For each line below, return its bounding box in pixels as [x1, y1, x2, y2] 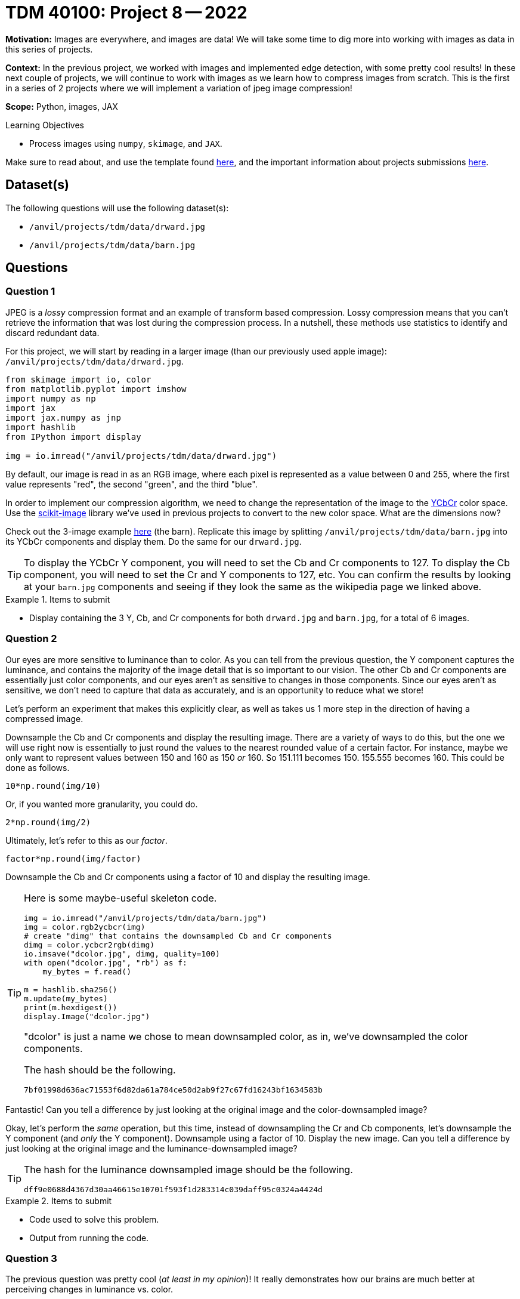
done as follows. [5, 762, 70, 773]
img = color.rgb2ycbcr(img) [24, 922, 146, 931]
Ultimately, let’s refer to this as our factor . [5, 835, 168, 846]
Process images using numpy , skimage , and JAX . [29, 138, 222, 149]
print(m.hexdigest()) [24, 1002, 117, 1012]
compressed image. [5, 713, 83, 724]
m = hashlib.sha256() [24, 985, 117, 994]
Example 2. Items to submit [5, 1195, 112, 1206]
